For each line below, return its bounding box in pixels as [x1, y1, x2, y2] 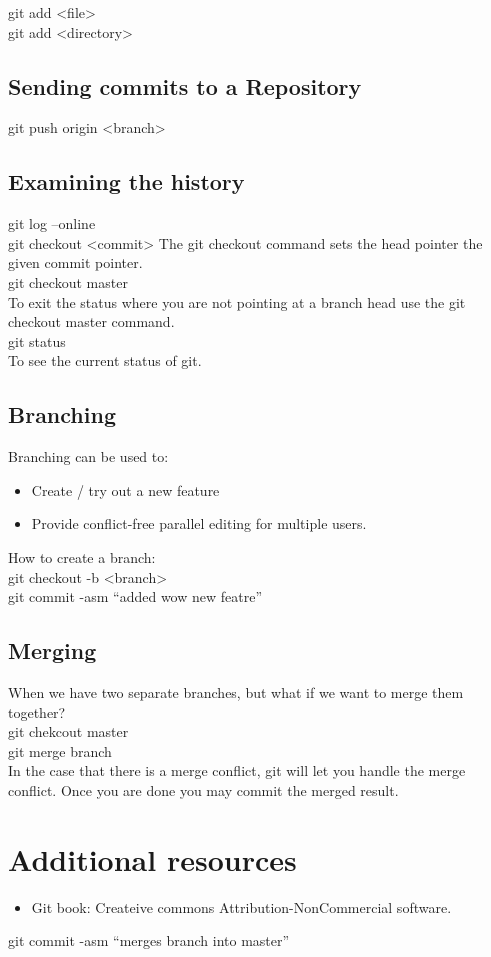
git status [8, 330, 66, 351]
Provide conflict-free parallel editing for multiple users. [31, 513, 367, 534]
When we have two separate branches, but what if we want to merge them [8, 681, 464, 702]
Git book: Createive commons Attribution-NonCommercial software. [31, 896, 452, 917]
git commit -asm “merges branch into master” [8, 930, 290, 951]
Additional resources [8, 838, 297, 879]
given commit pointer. [8, 252, 143, 273]
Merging [8, 635, 97, 666]
